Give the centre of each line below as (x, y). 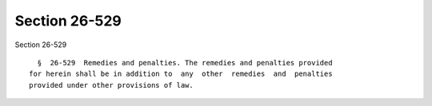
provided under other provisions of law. (111, 85)
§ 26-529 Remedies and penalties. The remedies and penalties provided (185, 63)
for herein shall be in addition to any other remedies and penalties (181, 74)
